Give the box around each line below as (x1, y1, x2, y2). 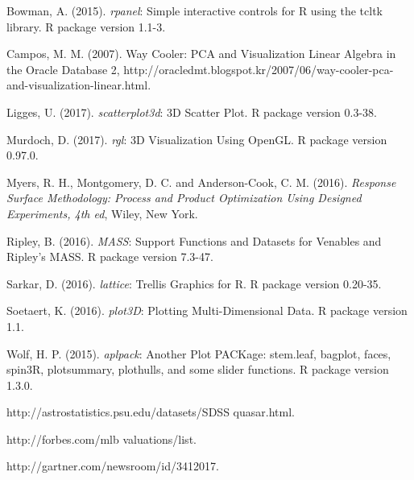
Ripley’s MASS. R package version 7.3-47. (6, 248, 213, 265)
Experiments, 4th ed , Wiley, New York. (6, 205, 198, 221)
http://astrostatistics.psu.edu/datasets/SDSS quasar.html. (6, 403, 295, 420)
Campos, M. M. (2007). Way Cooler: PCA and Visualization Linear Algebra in (6, 45, 396, 62)
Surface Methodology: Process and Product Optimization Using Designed (6, 189, 362, 206)
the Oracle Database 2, (6, 60, 120, 77)
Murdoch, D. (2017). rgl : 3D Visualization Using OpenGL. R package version (6, 130, 387, 147)
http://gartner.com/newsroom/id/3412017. (6, 457, 219, 474)
